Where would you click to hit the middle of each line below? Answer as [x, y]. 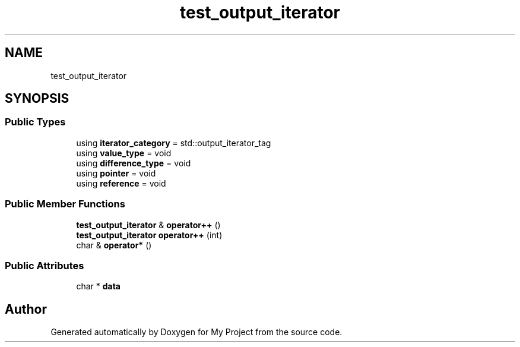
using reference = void [121, 183]
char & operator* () [114, 245]
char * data [98, 286]
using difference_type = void [134, 163]
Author [26, 309]
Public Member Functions [65, 204]
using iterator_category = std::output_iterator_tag [174, 143]
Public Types [35, 122]
